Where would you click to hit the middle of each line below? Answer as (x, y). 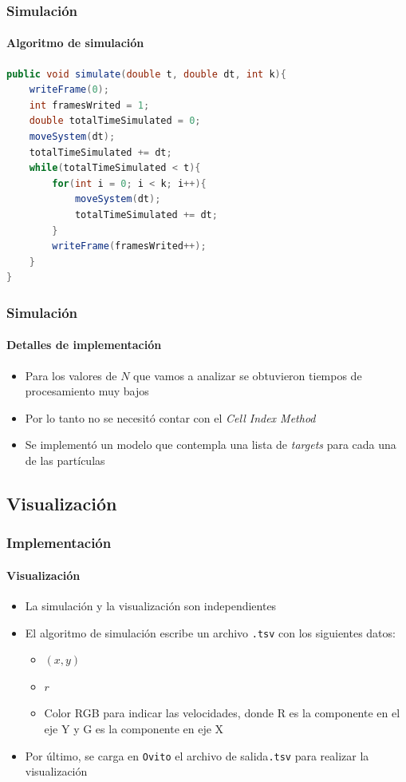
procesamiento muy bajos (87, 391)
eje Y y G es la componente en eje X (134, 729)
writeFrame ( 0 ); (69, 90)
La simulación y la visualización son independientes (151, 605)
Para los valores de (71, 375)
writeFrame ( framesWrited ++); (129, 246)
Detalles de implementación (84, 345)
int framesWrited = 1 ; (89, 105)
